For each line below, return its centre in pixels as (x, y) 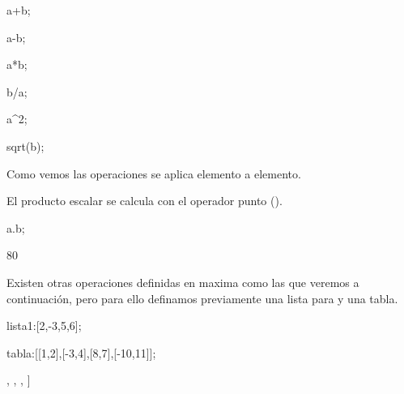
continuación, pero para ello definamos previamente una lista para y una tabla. (202, 298)
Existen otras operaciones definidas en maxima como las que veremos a (183, 282)
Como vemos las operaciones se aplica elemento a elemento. (154, 173)
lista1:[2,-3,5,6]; (44, 325)
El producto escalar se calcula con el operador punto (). (145, 201)
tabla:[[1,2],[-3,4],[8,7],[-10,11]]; (81, 352)
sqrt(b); (26, 146)
